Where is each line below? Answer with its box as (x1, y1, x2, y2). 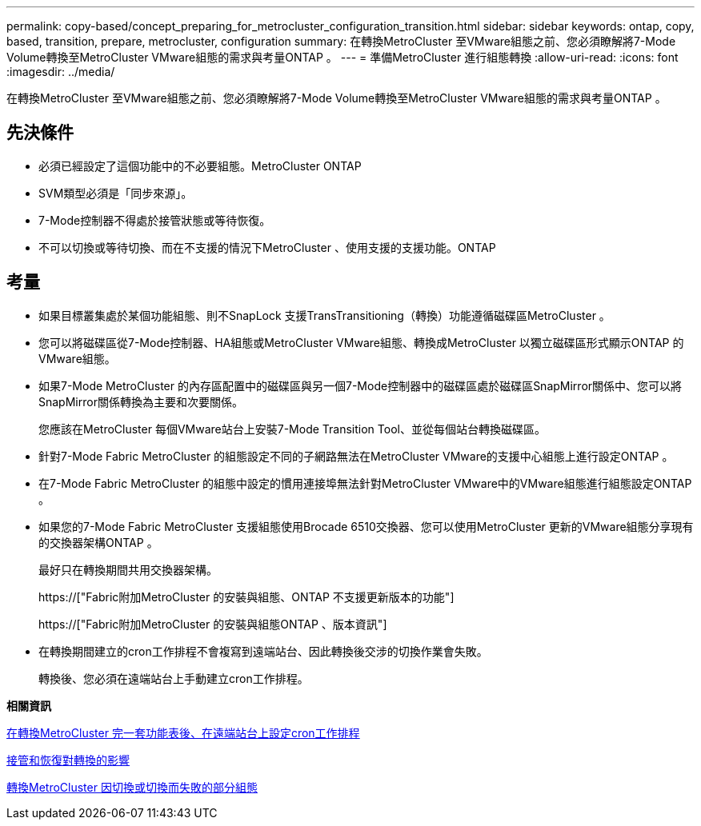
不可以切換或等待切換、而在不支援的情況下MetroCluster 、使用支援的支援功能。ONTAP (38, 240, 496, 254)
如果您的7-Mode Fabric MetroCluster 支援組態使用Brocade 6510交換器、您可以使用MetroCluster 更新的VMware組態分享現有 (38, 519, 694, 533)
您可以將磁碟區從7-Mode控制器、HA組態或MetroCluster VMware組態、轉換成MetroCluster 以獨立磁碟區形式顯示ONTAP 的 (38, 335, 684, 349)
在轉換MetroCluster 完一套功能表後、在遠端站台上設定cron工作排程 (6, 725, 360, 740)
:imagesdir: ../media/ (6, 65, 115, 78)
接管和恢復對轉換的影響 (6, 752, 130, 767)
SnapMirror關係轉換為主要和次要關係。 (38, 394, 243, 409)
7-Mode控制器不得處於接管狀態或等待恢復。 (38, 213, 271, 227)
